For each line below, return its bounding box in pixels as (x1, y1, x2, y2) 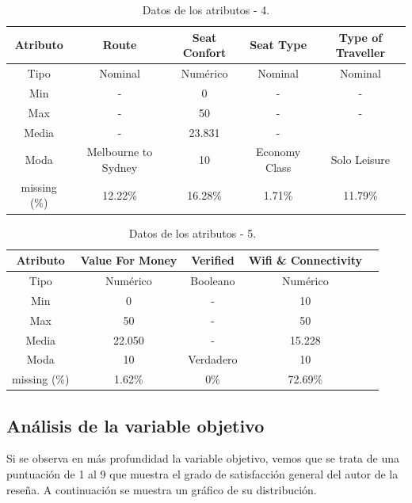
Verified (191, 252, 235, 269)
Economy (256, 143, 301, 160)
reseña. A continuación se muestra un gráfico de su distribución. (6, 481, 317, 497)
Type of (338, 29, 383, 45)
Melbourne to (86, 143, 153, 160)
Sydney (101, 159, 138, 175)
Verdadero (188, 351, 238, 368)
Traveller (335, 44, 386, 61)
